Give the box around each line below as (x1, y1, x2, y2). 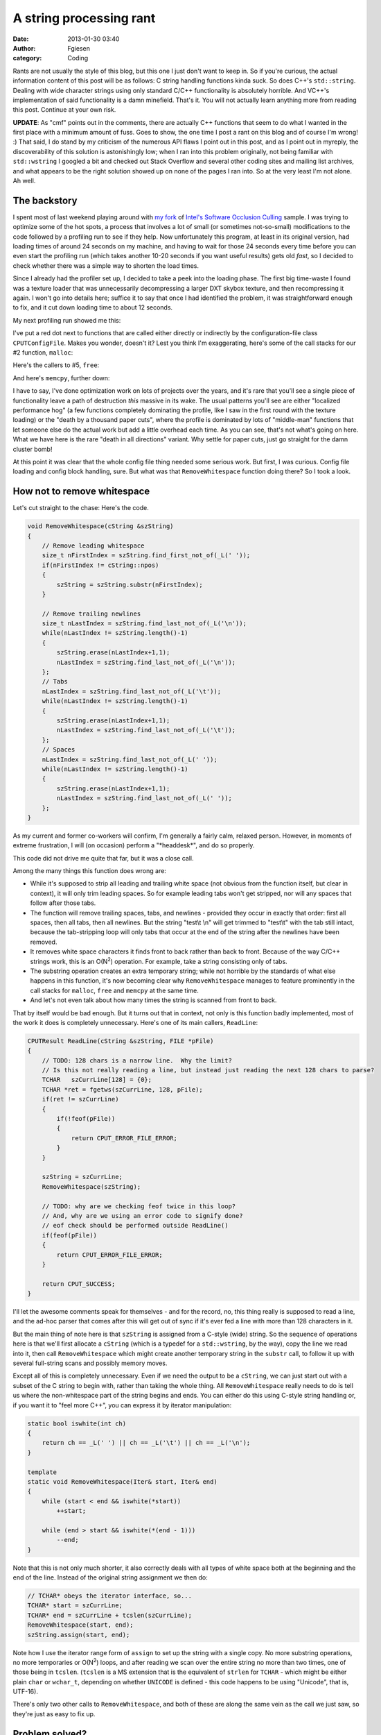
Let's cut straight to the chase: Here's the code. (12, 504, 149, 512)
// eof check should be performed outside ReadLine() (42, 1221, 229, 1230)
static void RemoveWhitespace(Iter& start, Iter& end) (27, 1478, 218, 1485)
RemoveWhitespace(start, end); (27, 1621, 134, 1629)
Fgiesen (67, 44, 90, 52)
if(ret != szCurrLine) (42, 1095, 119, 1103)
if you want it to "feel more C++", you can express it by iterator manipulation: (12, 1400, 232, 1409)
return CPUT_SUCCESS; (42, 1280, 116, 1287)
